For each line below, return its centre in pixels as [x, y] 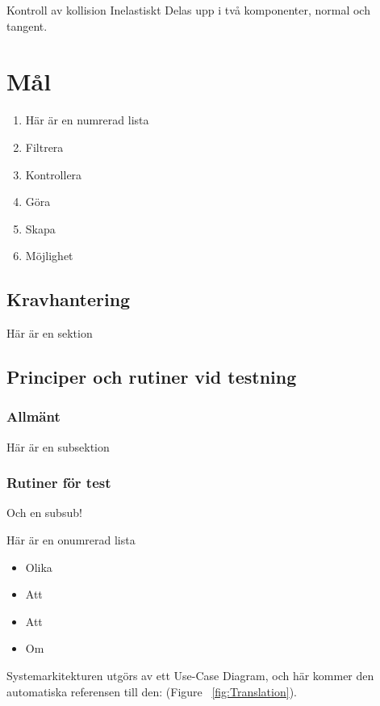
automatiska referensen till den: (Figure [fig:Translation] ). [152, 691]
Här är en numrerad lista [87, 120]
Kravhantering [69, 299]
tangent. [27, 25]
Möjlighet [49, 256]
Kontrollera [54, 174]
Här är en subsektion [58, 446]
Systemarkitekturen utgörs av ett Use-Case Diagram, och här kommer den [190, 676]
